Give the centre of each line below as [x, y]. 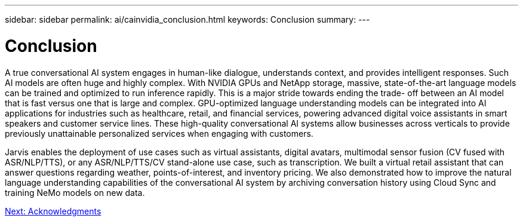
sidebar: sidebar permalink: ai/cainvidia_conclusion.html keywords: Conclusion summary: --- [187, 19]
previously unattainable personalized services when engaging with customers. [159, 133]
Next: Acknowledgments [53, 211]
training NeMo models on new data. [75, 192]
